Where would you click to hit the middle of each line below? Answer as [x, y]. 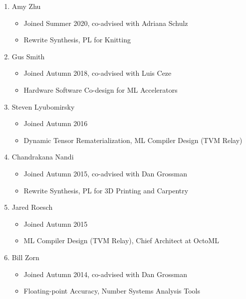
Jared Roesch [32, 207]
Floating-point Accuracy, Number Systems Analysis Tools [112, 291]
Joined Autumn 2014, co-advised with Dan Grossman [106, 274]
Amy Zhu [26, 6]
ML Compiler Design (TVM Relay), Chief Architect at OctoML [121, 240]
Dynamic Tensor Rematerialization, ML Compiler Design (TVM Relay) [133, 140]
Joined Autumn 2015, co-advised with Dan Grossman [106, 173]
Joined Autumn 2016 [56, 123]
